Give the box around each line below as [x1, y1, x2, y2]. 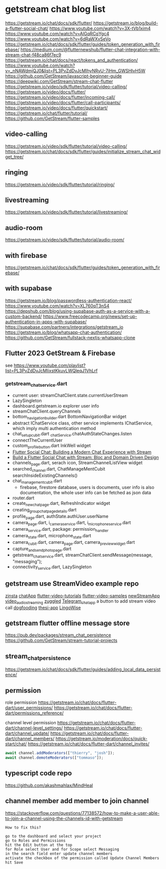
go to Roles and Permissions [5, 838, 66, 843]
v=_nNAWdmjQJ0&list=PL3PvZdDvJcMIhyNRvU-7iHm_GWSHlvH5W [5, 67, 146, 73]
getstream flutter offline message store [5, 619, 130, 627]
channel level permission [5, 720, 56, 726]
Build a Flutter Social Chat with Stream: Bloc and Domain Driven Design [12, 454, 159, 460]
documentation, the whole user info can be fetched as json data [19, 489, 151, 495]
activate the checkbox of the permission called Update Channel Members [5, 856, 160, 861]
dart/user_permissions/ [5, 705, 53, 711]
